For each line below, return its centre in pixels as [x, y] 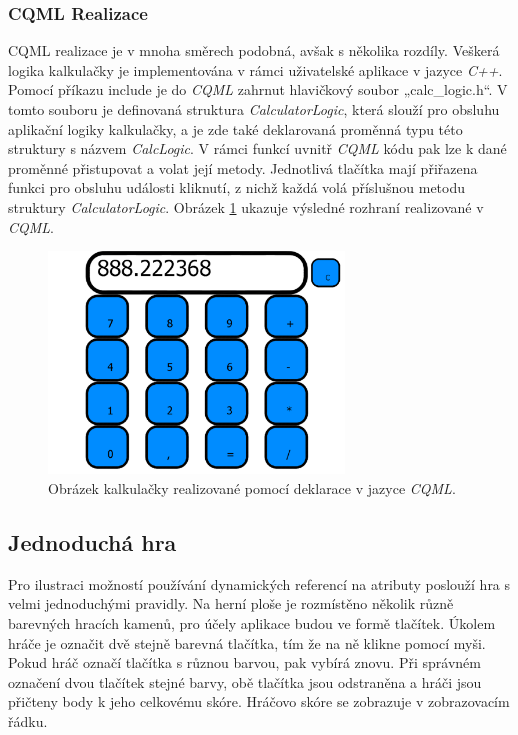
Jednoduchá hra [92, 541]
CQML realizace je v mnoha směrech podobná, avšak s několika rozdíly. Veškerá [254, 50]
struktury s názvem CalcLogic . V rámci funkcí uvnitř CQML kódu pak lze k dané [257, 148]
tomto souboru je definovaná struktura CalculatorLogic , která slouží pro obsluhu [254, 109]
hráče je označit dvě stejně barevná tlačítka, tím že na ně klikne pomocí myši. [247, 642]
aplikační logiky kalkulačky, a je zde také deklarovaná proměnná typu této [235, 128]
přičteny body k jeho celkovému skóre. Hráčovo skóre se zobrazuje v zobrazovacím [259, 701]
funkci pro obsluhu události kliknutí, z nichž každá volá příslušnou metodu [237, 187]
